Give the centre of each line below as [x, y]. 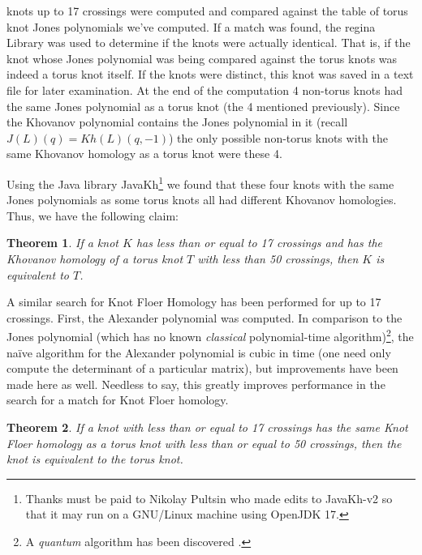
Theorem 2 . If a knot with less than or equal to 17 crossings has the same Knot [207, 427]
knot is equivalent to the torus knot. [95, 459]
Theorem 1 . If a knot [62, 243]
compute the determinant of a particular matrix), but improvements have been [202, 368]
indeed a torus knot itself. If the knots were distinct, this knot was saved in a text [210, 74]
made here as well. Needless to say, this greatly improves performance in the [196, 384]
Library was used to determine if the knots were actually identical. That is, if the [209, 43]
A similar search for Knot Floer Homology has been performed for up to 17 [194, 302]
